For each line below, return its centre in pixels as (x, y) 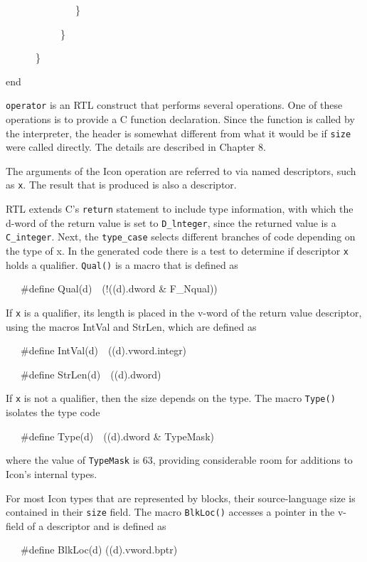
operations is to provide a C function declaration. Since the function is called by (180, 119)
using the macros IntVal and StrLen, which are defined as (131, 326)
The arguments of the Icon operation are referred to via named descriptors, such (181, 170)
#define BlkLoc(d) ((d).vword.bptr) (99, 550)
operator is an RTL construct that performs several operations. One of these (174, 105)
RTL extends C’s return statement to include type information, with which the (180, 209)
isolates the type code (53, 412)
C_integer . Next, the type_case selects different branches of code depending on (181, 237)
